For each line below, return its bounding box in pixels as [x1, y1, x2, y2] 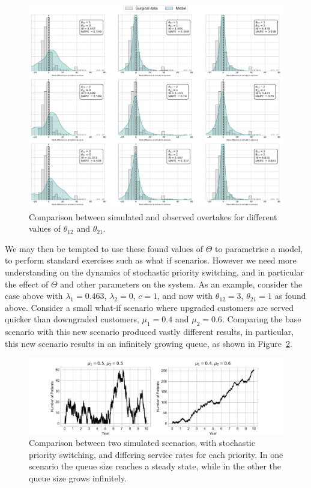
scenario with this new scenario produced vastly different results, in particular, [5, 325, 294, 338]
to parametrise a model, [215, 242, 303, 255]
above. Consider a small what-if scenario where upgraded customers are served [5, 301, 294, 313]
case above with [5, 289, 63, 302]
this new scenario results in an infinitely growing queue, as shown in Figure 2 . [5, 337, 292, 349]
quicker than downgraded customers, [5, 313, 139, 325]
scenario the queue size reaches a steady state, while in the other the [29, 460, 282, 472]
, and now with [157, 289, 213, 302]
